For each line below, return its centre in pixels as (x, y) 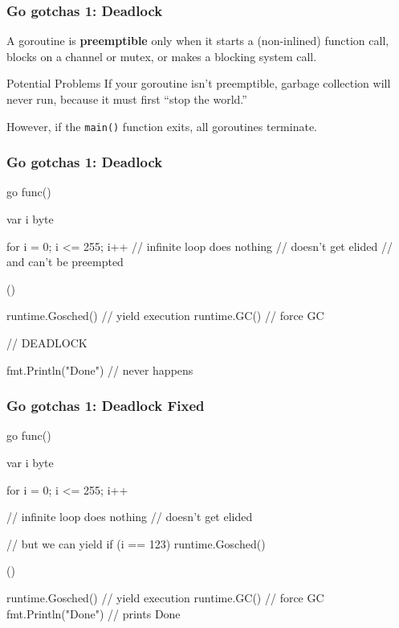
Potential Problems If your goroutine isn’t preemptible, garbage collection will (199, 83)
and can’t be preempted (65, 262)
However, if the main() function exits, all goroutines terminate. (162, 126)
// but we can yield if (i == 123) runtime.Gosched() (136, 543)
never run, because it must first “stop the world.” (127, 99)
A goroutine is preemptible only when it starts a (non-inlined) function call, (198, 41)
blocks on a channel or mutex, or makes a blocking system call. (162, 56)
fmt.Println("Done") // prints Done (94, 613)
